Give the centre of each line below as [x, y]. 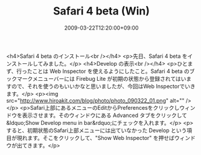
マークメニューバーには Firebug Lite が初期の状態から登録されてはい [101, 78]
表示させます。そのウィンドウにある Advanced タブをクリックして [105, 115]
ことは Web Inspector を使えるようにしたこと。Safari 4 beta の [111, 71]
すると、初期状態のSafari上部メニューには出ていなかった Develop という [97, 130]
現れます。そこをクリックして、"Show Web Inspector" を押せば [96, 138]
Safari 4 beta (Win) [101, 11]
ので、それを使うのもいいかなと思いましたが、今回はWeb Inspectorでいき [103, 86]
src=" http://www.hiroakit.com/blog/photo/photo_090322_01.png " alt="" [95, 100]
